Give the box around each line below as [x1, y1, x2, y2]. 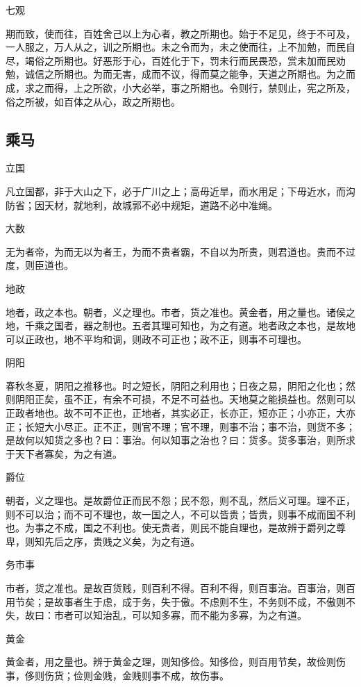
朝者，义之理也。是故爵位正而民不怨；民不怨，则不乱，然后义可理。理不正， [6, 493, 355, 508]
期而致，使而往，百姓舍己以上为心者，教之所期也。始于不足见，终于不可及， [6, 26, 355, 40]
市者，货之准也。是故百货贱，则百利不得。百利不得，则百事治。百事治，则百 [6, 581, 355, 595]
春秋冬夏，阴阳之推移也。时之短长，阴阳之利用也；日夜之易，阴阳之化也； [6, 378, 346, 392]
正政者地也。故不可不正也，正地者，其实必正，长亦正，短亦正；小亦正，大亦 [6, 406, 355, 420]
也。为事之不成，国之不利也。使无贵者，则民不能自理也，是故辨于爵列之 [6, 520, 336, 535]
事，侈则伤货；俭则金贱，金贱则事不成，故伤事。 [6, 668, 229, 682]
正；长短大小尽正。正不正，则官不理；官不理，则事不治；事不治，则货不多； [6, 419, 355, 433]
